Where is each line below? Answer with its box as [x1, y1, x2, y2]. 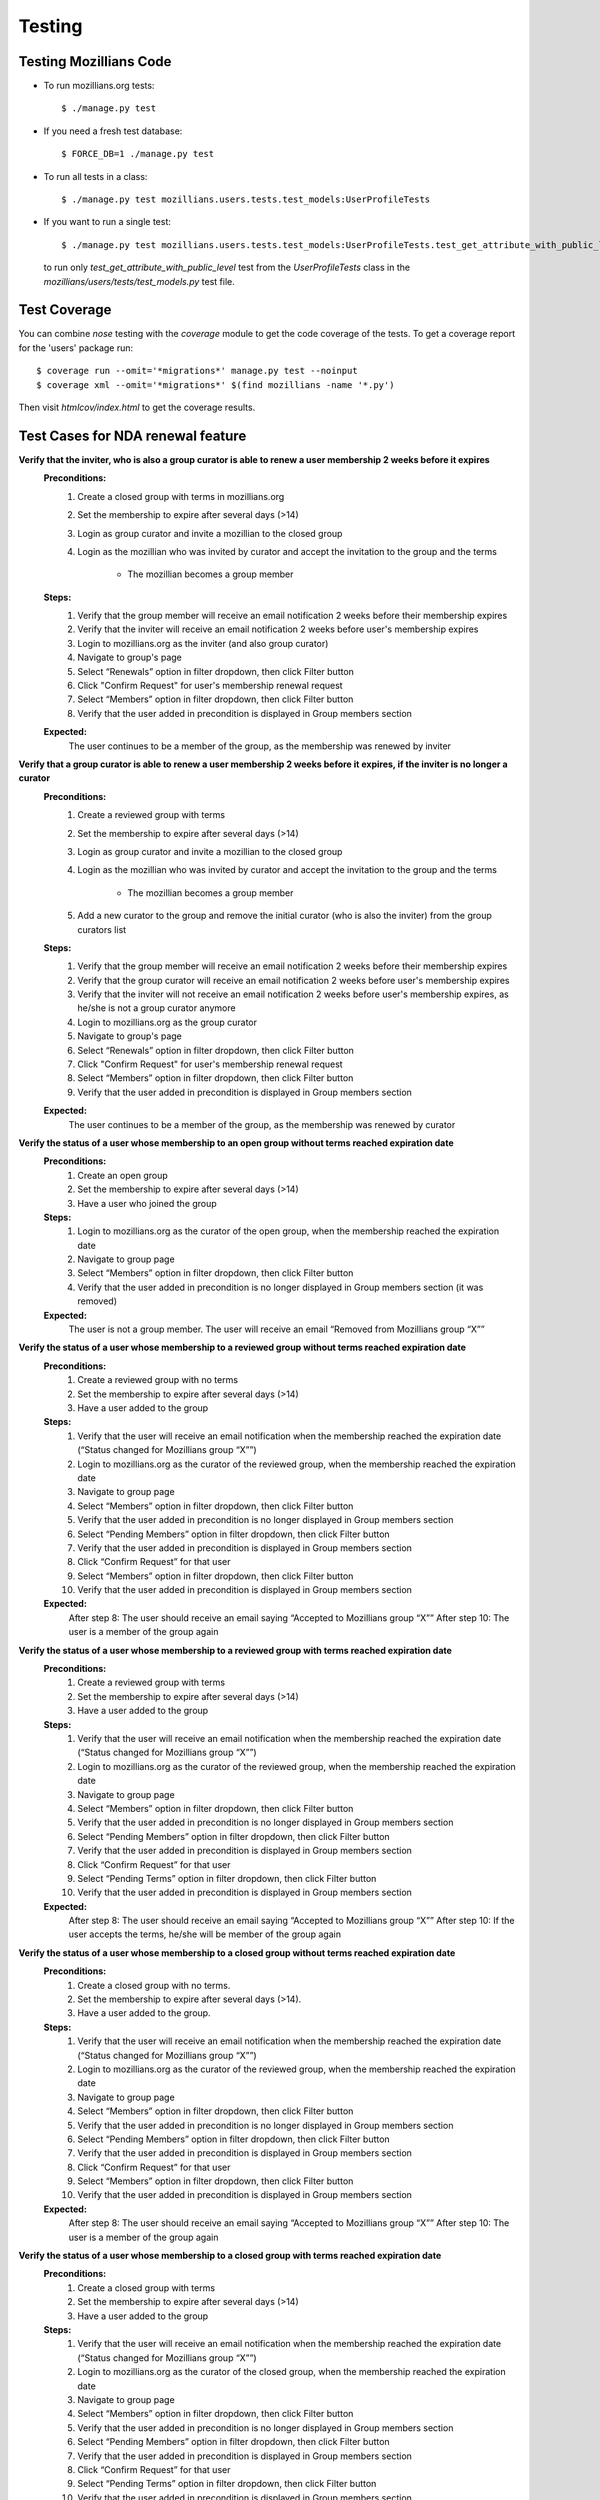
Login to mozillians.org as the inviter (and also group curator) [77, 637, 329, 649]
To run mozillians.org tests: [43, 80, 155, 92]
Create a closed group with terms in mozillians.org [77, 490, 285, 502]
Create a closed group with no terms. [77, 1979, 231, 1991]
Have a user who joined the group [77, 1197, 217, 1209]
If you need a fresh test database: [43, 125, 183, 137]
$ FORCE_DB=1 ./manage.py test [61, 148, 215, 160]
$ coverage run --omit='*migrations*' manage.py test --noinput [36, 365, 359, 377]
